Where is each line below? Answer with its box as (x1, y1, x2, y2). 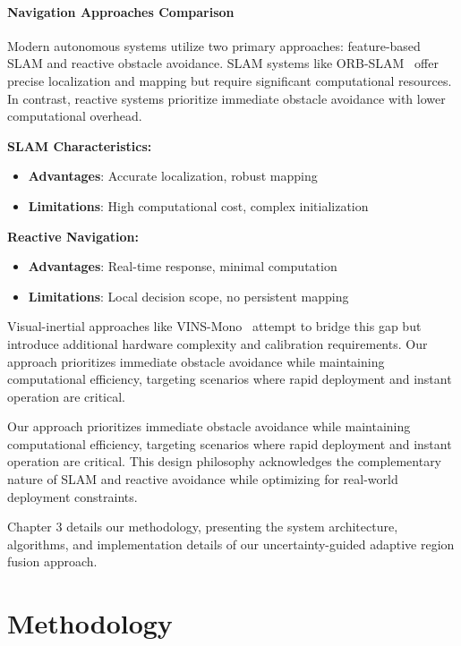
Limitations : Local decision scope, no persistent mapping (28, 286, 349, 305)
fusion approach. (7, 552, 98, 571)
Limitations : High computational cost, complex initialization (28, 196, 369, 215)
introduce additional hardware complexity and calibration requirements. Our (7, 334, 428, 353)
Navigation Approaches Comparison (7, 2, 235, 21)
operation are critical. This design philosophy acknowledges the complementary (7, 452, 442, 471)
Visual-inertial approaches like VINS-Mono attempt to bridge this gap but (7, 317, 422, 336)
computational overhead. (7, 106, 142, 125)
